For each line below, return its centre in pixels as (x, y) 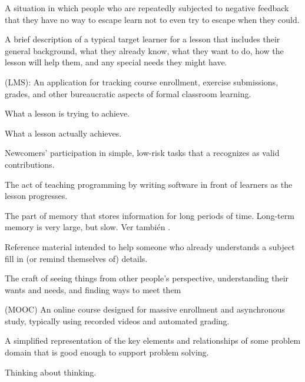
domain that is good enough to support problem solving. (107, 352)
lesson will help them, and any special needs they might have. (116, 62)
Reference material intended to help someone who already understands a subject (150, 246)
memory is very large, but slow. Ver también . (88, 227)
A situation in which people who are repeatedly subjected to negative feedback (147, 8)
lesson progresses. (36, 196)
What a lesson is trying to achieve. (67, 113)
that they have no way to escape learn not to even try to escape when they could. (152, 19)
